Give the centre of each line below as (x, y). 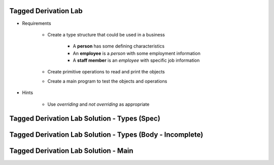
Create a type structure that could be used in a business (106, 34)
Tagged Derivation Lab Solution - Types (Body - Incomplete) (106, 135)
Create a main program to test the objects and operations (107, 81)
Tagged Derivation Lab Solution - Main (72, 151)
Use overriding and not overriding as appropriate (98, 104)
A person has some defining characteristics (119, 46)
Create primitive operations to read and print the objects (106, 72)
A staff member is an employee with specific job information (136, 60)
